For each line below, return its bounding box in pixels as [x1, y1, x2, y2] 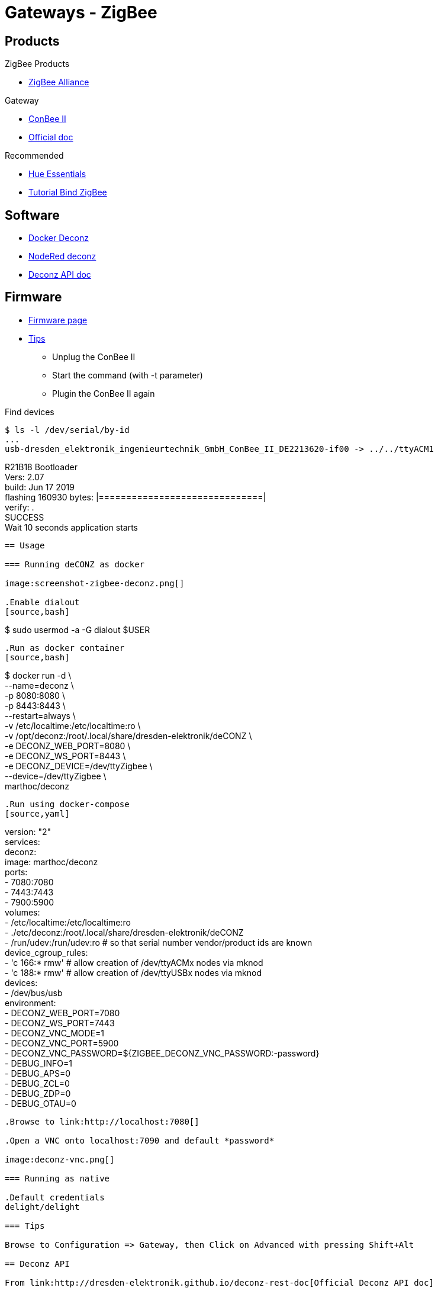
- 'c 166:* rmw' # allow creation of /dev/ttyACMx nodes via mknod [5, 957, 263, 968]
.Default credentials [5, 1192, 105, 1202]
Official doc [28, 132, 73, 143]
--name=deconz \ [5, 680, 74, 691]
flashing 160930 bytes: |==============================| [5, 492, 266, 502]
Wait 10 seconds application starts [5, 522, 139, 532]
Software [5, 207, 60, 223]
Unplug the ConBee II [52, 351, 136, 362]
